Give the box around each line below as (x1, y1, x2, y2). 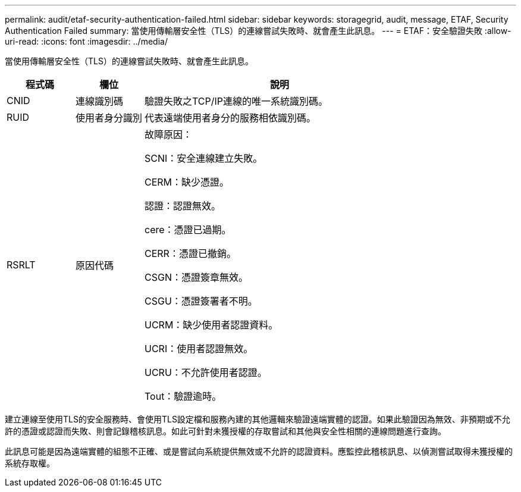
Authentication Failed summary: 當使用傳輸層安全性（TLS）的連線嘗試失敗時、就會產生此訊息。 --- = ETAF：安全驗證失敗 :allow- (5, 26, 511, 36)
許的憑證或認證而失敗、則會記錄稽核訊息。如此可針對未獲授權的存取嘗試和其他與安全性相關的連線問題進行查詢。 (5, 426, 446, 436)
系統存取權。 (5, 458, 55, 468)
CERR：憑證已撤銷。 (145, 247, 236, 259)
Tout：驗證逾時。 (145, 390, 222, 402)
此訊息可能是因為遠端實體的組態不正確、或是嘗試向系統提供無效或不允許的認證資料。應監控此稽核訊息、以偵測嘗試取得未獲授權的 (5, 446, 513, 456)
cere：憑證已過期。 (145, 224, 231, 236)
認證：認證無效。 (145, 200, 221, 212)
